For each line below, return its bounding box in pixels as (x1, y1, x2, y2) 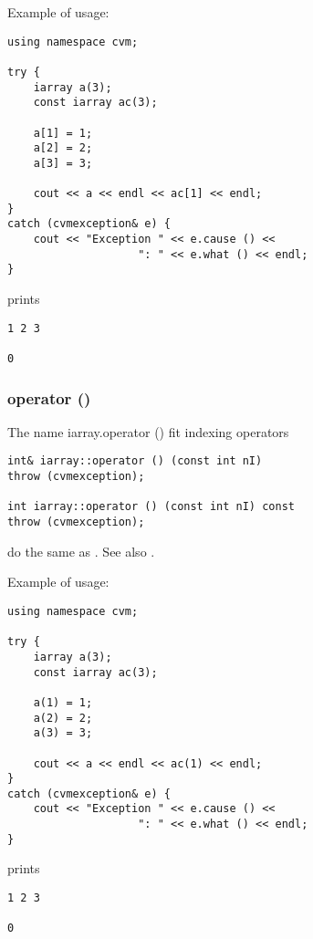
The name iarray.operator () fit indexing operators (7, 422, 289, 441)
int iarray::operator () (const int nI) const (7, 500, 295, 514)
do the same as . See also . (7, 541, 155, 560)
